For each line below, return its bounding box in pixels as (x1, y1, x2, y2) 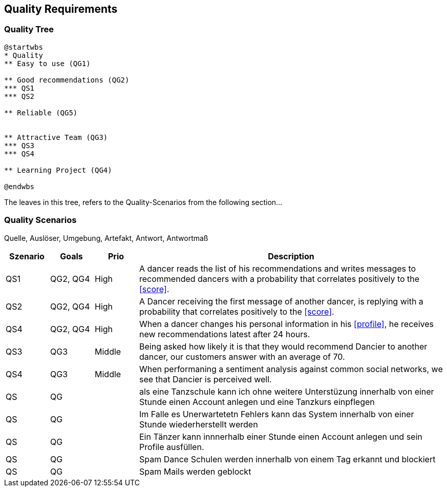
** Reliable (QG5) (4, 108, 78, 117)
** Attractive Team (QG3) (4, 133, 108, 141)
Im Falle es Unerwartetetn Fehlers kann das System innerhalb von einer (139, 408, 414, 419)
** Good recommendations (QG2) (4, 75, 130, 84)
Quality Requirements (4, 3, 118, 15)
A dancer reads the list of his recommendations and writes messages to (139, 263, 416, 274)
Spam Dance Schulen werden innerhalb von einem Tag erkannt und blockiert (139, 454, 436, 464)
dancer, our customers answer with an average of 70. (139, 351, 345, 362)
